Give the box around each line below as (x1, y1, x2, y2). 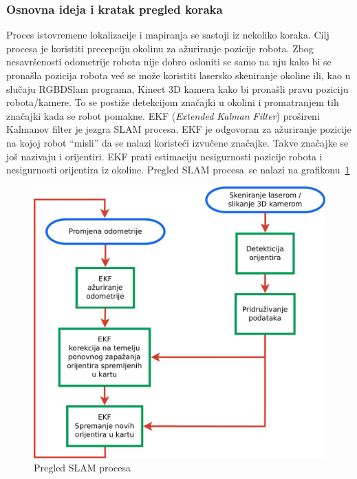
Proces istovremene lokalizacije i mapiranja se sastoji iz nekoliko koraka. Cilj (6, 28, 329, 42)
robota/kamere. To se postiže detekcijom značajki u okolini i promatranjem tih (6, 95, 339, 109)
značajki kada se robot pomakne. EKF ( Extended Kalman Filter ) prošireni (6, 108, 320, 123)
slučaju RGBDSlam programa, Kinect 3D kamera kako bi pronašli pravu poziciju (6, 81, 349, 96)
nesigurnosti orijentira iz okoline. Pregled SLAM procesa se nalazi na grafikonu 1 (6, 162, 350, 177)
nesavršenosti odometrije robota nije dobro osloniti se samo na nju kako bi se (6, 54, 332, 69)
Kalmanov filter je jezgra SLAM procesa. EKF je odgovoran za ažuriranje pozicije (6, 122, 351, 136)
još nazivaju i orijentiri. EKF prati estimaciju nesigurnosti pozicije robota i (6, 149, 323, 163)
